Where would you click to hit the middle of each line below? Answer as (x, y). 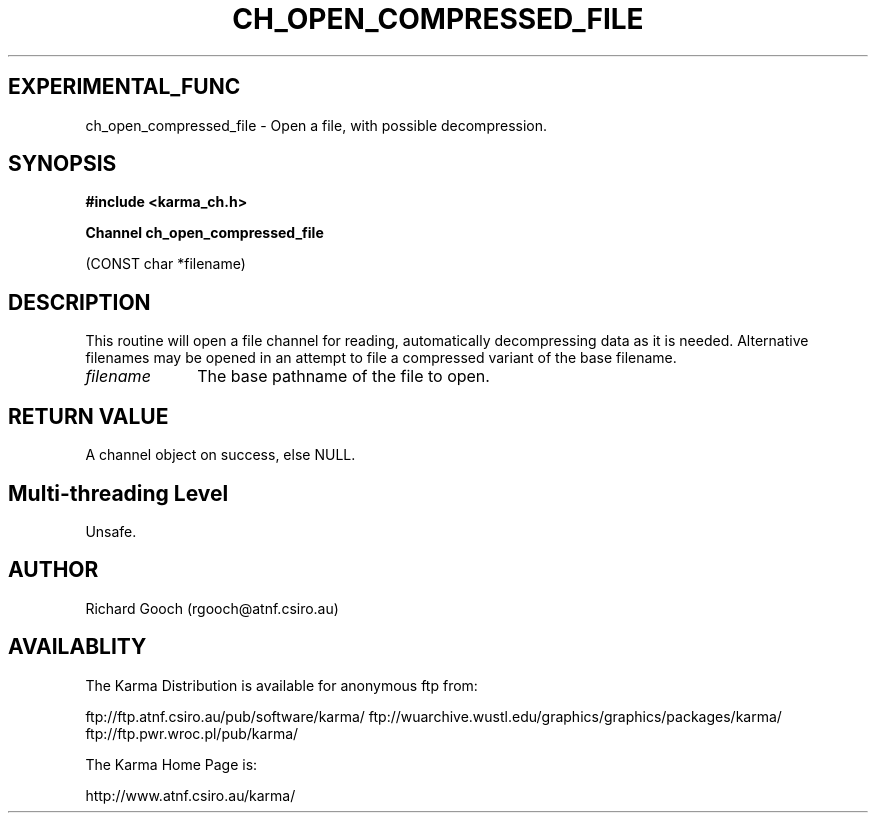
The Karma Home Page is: (171, 764)
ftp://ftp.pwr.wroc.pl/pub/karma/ (192, 733)
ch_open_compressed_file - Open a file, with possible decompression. (316, 125)
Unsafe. (111, 531)
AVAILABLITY (77, 647)
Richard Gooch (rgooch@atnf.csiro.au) (212, 608)
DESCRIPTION (79, 302)
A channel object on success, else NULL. (220, 455)
